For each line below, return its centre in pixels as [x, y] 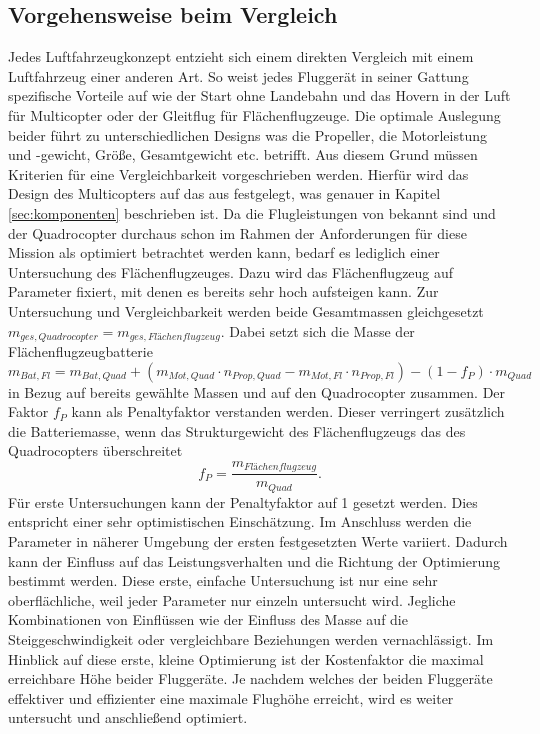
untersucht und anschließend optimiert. [128, 717]
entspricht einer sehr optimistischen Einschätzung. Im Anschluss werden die [240, 521]
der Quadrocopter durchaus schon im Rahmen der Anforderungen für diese [237, 232]
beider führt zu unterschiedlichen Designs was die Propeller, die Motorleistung [247, 134]
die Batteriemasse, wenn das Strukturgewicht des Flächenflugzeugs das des [237, 430]
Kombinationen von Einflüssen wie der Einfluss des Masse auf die [208, 619]
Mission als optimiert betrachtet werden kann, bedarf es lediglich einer [224, 252]
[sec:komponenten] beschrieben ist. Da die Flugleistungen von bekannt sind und [252, 212]
